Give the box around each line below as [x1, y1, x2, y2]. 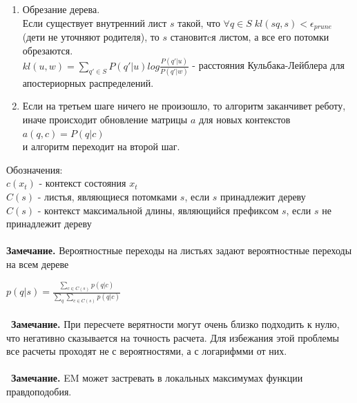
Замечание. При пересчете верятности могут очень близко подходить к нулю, [11, 317, 340, 331]
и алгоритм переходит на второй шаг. [22, 139, 180, 154]
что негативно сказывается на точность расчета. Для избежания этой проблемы [6, 330, 339, 344]
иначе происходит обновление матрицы [22, 112, 188, 127]
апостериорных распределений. [22, 75, 154, 90]
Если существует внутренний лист [22, 15, 167, 30]
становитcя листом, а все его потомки [170, 30, 329, 44]
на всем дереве [6, 256, 69, 271]
